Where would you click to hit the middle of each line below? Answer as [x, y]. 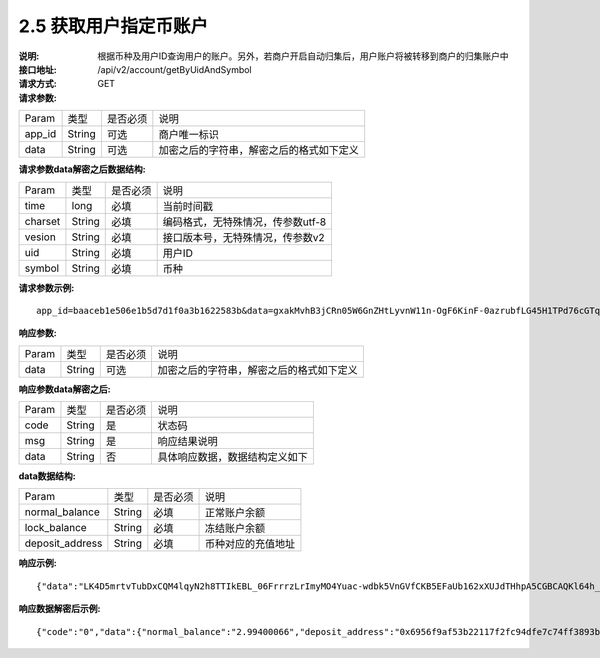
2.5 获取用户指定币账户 [113, 26]
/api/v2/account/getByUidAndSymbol [174, 69]
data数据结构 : [47, 476]
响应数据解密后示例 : [59, 609]
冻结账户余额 [234, 528]
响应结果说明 [188, 442]
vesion [40, 237]
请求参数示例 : [46, 287]
